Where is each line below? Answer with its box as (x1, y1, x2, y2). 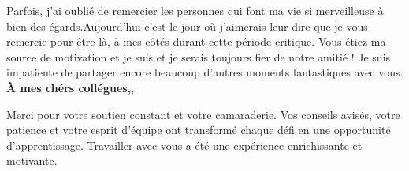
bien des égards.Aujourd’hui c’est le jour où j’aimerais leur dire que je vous (6, 17, 368, 34)
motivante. (6, 152, 58, 169)
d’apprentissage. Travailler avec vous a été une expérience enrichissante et (6, 136, 363, 153)
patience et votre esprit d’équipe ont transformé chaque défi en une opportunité (6, 121, 391, 138)
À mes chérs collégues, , (6, 79, 135, 95)
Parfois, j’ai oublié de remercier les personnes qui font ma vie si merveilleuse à (6, 2, 384, 18)
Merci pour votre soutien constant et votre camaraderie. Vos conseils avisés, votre (6, 106, 400, 122)
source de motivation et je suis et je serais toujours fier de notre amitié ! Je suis (6, 48, 391, 65)
